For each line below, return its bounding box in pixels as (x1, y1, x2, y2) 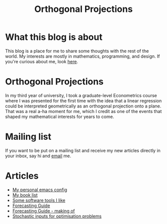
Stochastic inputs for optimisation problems (12, 213, 102, 219)
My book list (12, 192, 38, 198)
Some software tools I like (12, 197, 66, 203)
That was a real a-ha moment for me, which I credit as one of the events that (5, 108, 162, 114)
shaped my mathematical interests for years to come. (5, 113, 114, 119)
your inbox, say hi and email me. (5, 153, 71, 159)
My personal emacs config (12, 187, 68, 193)
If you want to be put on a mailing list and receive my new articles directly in (5, 147, 161, 153)
